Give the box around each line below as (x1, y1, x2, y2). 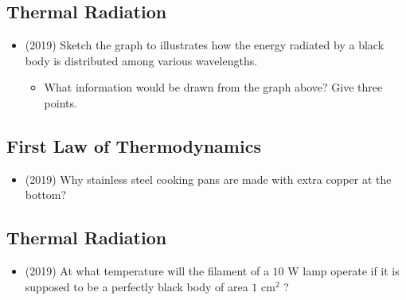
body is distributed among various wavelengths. (25, 52, 258, 68)
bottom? (25, 186, 67, 203)
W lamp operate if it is (287, 263, 400, 279)
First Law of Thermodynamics (6, 133, 261, 158)
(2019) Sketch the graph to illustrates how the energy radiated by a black (25, 37, 385, 53)
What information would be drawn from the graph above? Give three (44, 79, 383, 95)
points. (44, 94, 77, 111)
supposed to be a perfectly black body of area (25, 278, 248, 294)
